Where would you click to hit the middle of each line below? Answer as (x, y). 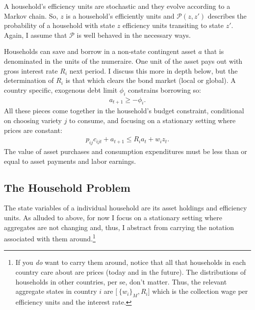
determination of (29, 80)
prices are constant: (33, 130)
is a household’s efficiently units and (120, 15)
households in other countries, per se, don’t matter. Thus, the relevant (121, 281)
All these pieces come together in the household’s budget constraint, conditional (124, 111)
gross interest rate (31, 70)
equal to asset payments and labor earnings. (70, 161)
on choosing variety (33, 120)
